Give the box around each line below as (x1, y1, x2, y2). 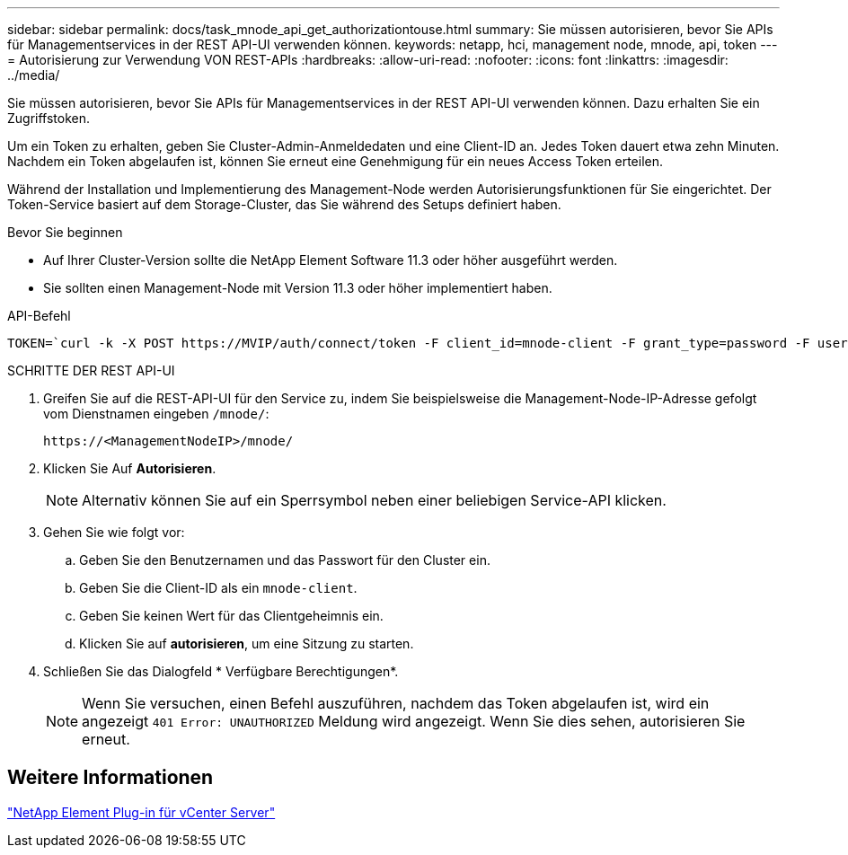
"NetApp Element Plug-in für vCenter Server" (7, 804, 276, 820)
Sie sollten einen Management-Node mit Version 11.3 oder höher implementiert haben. (43, 280, 552, 295)
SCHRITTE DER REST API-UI (7, 363, 175, 378)
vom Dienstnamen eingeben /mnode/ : (43, 406, 269, 421)
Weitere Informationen (7, 766, 214, 789)
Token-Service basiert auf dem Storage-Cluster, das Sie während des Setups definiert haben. (7, 197, 561, 212)
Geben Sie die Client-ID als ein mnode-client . (79, 580, 358, 595)
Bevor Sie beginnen (7, 225, 123, 240)
